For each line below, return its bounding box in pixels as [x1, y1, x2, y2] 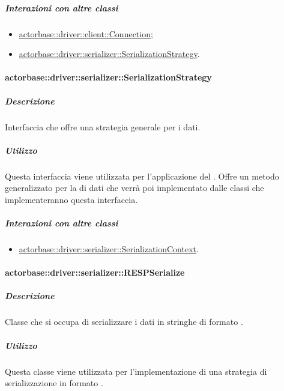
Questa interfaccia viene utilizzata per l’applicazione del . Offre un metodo [5, 169, 279, 182]
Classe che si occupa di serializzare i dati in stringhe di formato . [5, 315, 243, 328]
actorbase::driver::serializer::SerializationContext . [19, 243, 199, 255]
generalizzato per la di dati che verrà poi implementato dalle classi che [5, 181, 264, 194]
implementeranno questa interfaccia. [5, 193, 138, 205]
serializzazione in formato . [5, 377, 103, 389]
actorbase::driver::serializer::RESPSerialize [5, 266, 185, 279]
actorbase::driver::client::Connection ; [19, 27, 153, 40]
